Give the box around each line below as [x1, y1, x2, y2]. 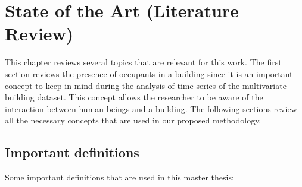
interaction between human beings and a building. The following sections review [5, 102, 297, 115]
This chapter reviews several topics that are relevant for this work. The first [5, 56, 282, 68]
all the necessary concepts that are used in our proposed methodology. [5, 114, 261, 126]
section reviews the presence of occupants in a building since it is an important [5, 67, 293, 80]
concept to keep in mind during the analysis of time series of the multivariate [5, 79, 287, 91]
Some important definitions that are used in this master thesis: [5, 171, 234, 183]
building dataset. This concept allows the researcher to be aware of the [5, 91, 263, 103]
